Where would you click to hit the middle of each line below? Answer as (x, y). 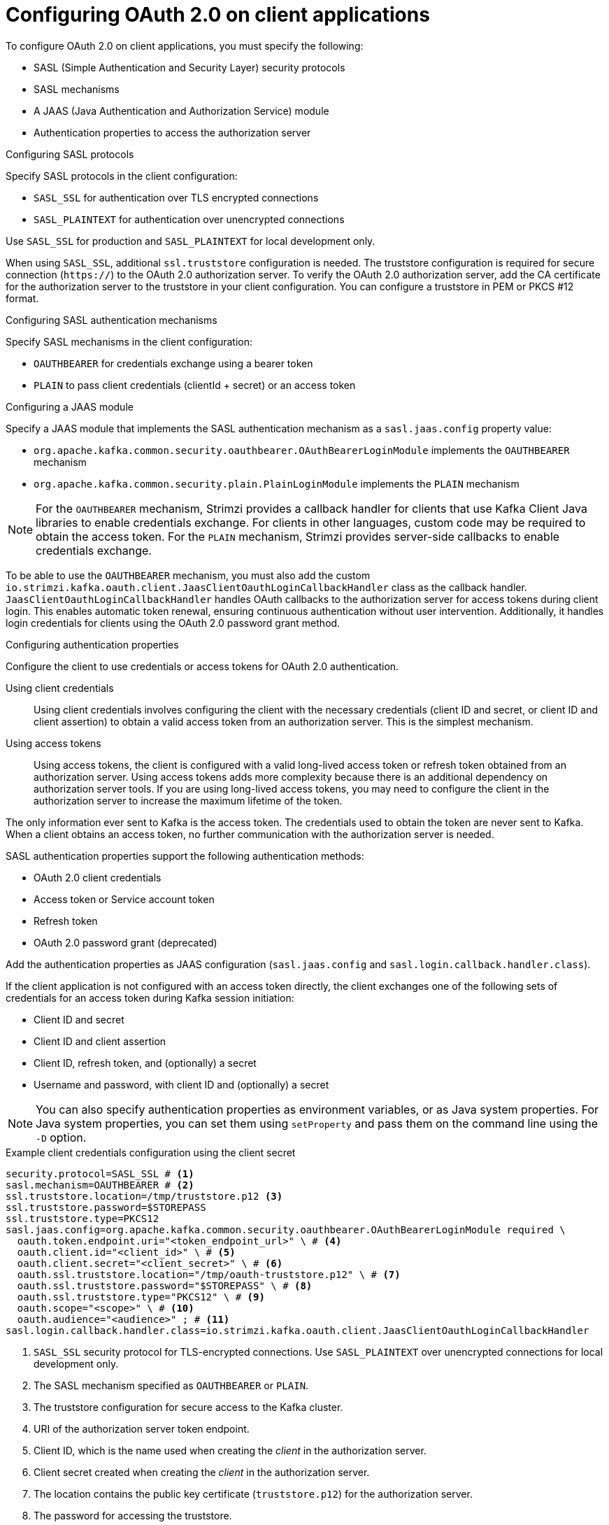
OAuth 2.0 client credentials (98, 877)
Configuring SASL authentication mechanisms (112, 320)
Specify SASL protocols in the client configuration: (122, 176)
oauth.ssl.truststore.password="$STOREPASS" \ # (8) (165, 1285)
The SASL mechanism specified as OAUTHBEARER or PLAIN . (171, 1385)
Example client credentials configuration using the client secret (151, 1152)
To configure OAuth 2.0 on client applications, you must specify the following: (185, 45)
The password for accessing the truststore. (133, 1515)
